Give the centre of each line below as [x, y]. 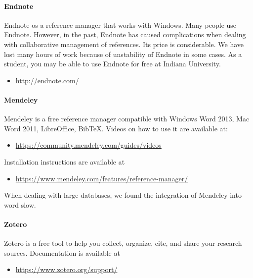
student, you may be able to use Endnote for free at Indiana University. [112, 64]
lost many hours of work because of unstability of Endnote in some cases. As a [123, 54]
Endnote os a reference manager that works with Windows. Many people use [120, 25]
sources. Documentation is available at [62, 252]
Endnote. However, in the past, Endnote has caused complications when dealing [125, 34]
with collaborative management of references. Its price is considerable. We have [124, 44]
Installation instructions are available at [64, 161]
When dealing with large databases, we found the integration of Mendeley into [123, 195]
